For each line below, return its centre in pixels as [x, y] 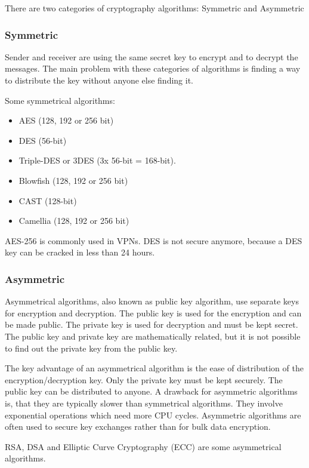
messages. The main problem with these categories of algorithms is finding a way [153, 68]
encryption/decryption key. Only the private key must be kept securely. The [144, 379]
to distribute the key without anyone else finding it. [99, 80]
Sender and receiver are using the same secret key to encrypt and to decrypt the [152, 56]
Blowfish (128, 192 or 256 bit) [73, 180]
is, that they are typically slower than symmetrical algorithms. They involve [144, 403]
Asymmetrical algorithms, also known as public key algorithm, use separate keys [152, 301]
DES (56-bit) [43, 140]
